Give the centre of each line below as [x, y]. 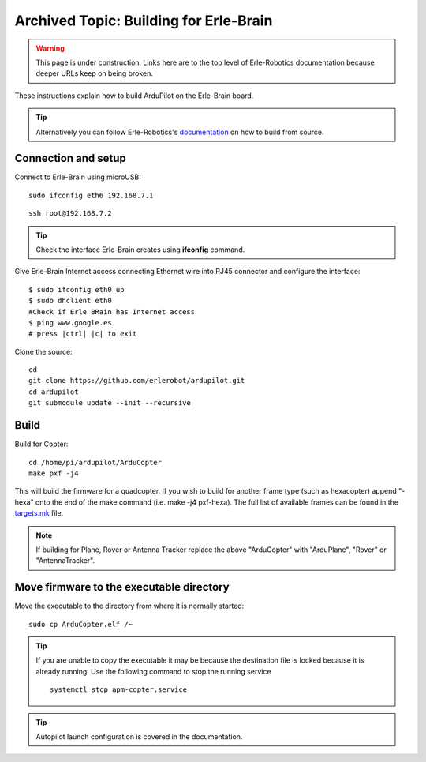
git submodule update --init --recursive [110, 403]
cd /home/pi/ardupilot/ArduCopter [95, 462]
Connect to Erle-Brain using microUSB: [78, 177]
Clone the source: [43, 351]
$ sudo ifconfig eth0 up [77, 289]
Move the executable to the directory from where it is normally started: [129, 606]
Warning [50, 48]
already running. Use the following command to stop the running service [153, 671]
